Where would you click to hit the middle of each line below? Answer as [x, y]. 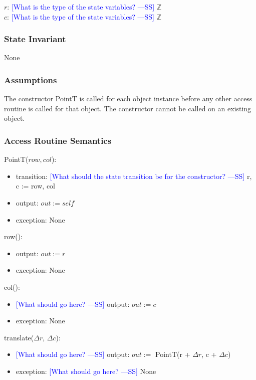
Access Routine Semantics [58, 140]
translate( [19, 337]
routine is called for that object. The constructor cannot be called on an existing [128, 108]
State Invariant [35, 39]
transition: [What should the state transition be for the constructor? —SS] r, [134, 176]
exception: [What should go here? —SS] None [86, 371]
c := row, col [35, 186]
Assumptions [31, 79]
